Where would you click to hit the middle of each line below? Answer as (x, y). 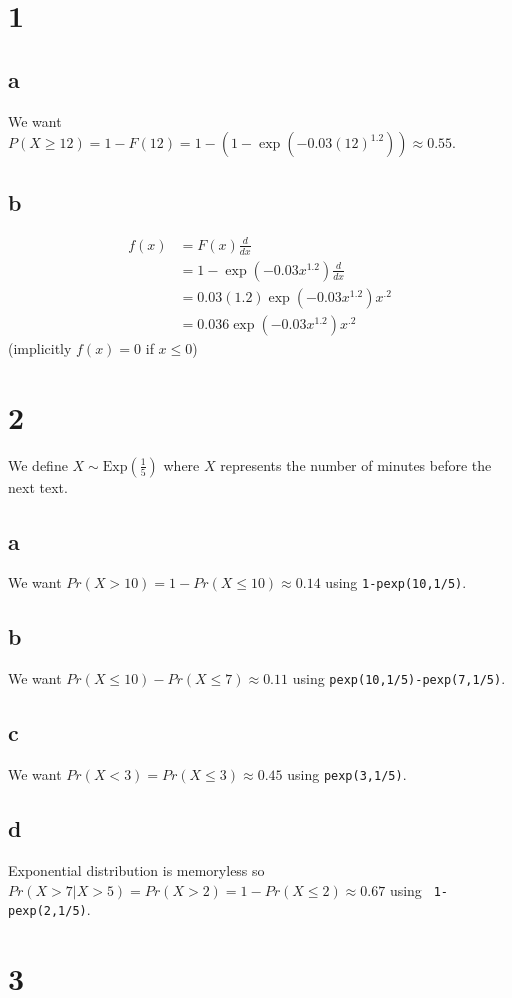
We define (38, 464)
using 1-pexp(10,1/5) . (396, 582)
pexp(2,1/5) (47, 911)
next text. (38, 486)
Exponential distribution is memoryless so (136, 869)
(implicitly (40, 347)
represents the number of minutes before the (356, 464)
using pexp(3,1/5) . (347, 774)
